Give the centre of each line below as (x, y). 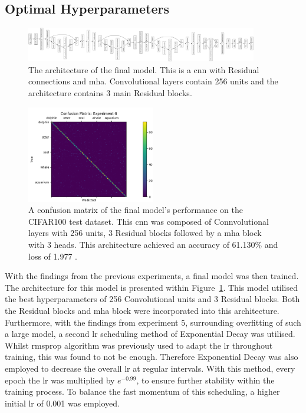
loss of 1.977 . (53, 256)
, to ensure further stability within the (205, 380)
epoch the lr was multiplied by (60, 380)
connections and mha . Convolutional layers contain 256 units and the (153, 81)
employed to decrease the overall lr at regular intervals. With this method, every (150, 368)
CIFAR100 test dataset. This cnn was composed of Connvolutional (149, 221)
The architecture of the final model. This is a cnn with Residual (144, 69)
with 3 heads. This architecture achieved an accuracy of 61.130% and (153, 245)
